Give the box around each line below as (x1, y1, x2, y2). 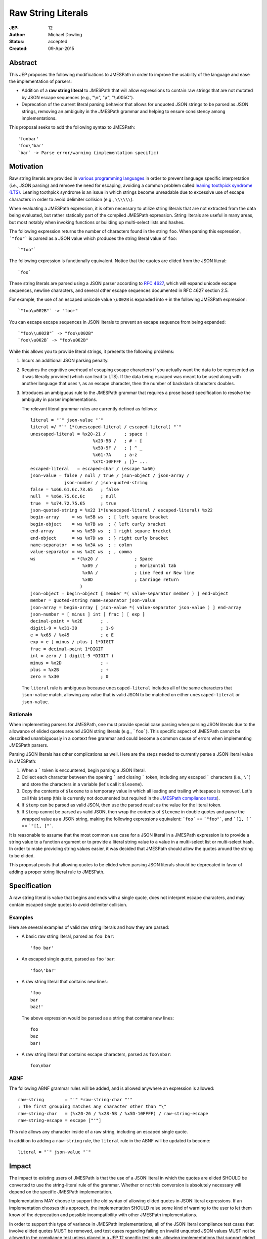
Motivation (9, 163, 44, 171)
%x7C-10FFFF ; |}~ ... (92, 459, 148, 464)
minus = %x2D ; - (30, 660, 109, 666)
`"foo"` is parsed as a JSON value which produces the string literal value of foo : (9, 235, 178, 241)
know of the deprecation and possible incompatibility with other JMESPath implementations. (9, 1212, 198, 1218)
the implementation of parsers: (9, 78, 72, 84)
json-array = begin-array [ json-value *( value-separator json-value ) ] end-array (30, 605, 242, 610)
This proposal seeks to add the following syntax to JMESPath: (9, 124, 135, 130)
